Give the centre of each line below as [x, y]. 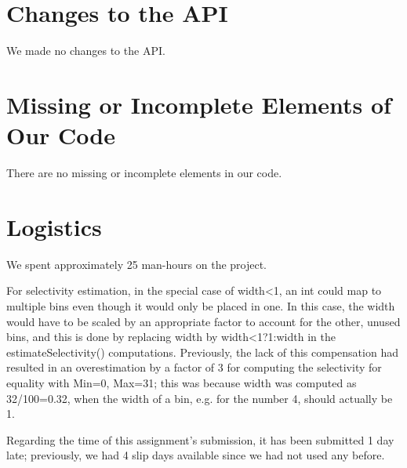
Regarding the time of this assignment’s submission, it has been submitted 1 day [200, 439]
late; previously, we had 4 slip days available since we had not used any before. [196, 455]
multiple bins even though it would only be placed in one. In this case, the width [201, 305]
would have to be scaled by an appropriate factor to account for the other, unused [203, 321]
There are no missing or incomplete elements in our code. [144, 173]
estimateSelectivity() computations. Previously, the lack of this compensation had [202, 352]
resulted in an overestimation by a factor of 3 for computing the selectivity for [194, 367]
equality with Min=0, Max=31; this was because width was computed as [182, 382]
